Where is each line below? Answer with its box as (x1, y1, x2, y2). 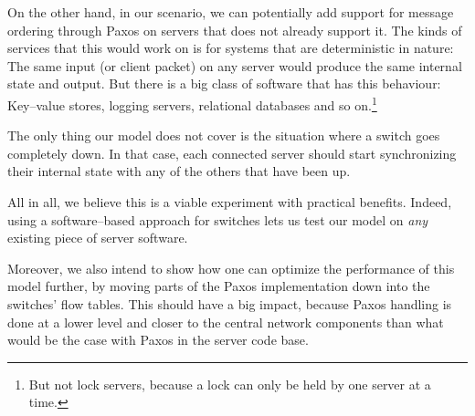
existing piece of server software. (7, 228, 188, 247)
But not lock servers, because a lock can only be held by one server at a (28, 374, 431, 393)
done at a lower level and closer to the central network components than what (7, 312, 444, 331)
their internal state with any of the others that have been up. (7, 161, 351, 181)
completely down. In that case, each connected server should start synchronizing (7, 143, 457, 162)
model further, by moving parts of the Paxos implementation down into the (7, 276, 430, 296)
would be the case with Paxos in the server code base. (7, 330, 309, 349)
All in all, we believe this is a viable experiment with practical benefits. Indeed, (7, 192, 452, 211)
